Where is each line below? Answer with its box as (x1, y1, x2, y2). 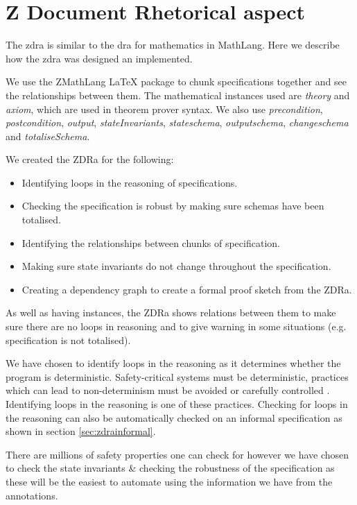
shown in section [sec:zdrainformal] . (6, 424, 156, 438)
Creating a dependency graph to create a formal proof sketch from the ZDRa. (21, 282, 352, 296)
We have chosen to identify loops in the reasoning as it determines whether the (6, 356, 341, 370)
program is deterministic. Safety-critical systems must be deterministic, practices (6, 369, 349, 384)
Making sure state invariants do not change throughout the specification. (21, 259, 331, 273)
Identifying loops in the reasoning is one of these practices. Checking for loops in (6, 397, 348, 411)
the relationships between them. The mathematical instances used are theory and (6, 87, 350, 102)
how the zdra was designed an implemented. (6, 51, 193, 65)
